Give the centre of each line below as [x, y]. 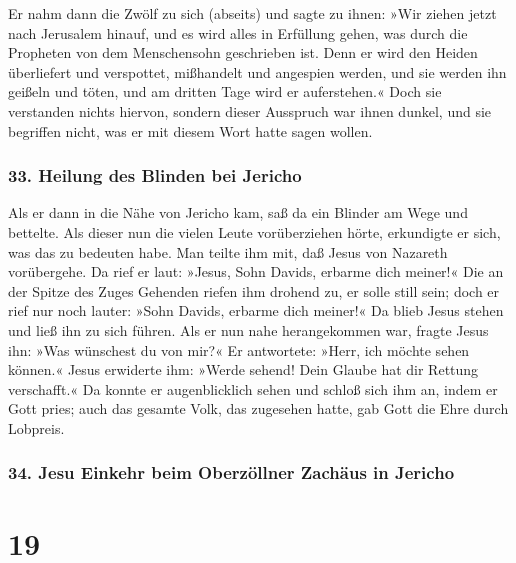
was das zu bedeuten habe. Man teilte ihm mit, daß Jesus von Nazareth [228, 251]
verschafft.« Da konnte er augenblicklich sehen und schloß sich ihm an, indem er [253, 388]
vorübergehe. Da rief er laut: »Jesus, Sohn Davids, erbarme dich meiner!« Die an [256, 271]
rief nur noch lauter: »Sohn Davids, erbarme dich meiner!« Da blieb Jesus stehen [256, 310]
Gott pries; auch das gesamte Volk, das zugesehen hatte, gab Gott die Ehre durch [258, 408]
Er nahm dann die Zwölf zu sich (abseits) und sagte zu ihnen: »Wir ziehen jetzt [252, 13]
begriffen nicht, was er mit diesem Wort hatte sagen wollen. [190, 130]
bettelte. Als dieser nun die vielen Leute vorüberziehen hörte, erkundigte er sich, [254, 231]
